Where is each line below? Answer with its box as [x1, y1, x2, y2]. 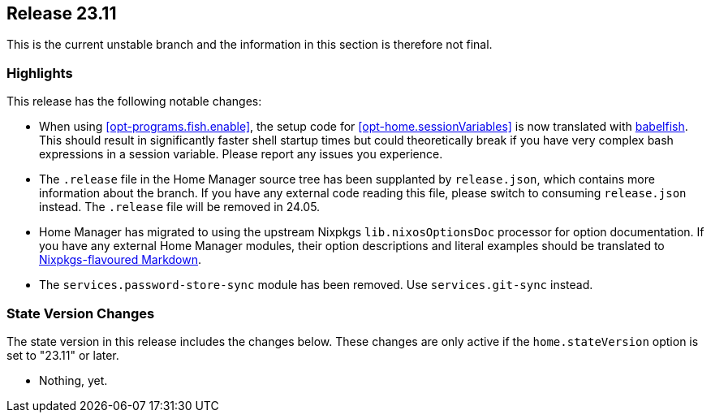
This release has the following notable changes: [6, 94, 262, 109]
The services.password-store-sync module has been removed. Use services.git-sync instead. [39, 278, 593, 292]
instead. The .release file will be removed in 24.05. [39, 200, 321, 214]
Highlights [6, 64, 73, 81]
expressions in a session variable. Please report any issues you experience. [39, 147, 443, 162]
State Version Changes [6, 305, 155, 322]
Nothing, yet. [39, 373, 108, 387]
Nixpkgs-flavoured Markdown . [39, 253, 201, 267]
